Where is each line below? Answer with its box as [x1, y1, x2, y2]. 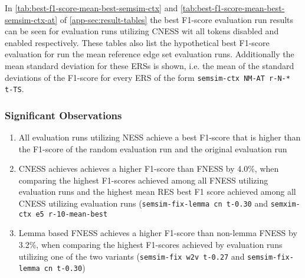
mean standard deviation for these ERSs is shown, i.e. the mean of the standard [5, 59, 294, 71]
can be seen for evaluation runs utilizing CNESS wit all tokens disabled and [5, 25, 279, 37]
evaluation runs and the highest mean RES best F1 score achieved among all [18, 185, 296, 198]
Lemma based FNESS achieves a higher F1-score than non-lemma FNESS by [18, 227, 297, 239]
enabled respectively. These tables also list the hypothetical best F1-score [5, 36, 270, 48]
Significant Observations [5, 107, 122, 122]
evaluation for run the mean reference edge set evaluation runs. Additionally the [5, 48, 294, 60]
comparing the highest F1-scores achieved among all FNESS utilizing [18, 174, 268, 186]
